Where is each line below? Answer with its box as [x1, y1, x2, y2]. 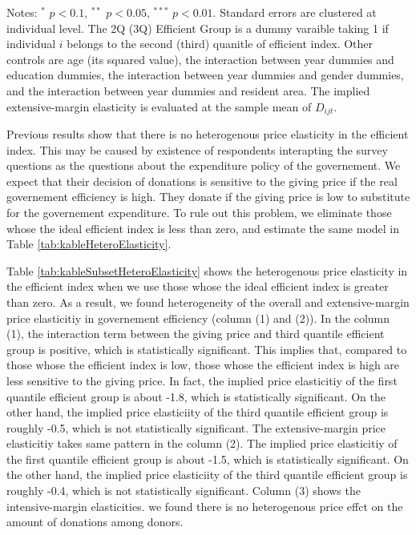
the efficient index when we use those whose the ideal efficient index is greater [6, 278, 389, 295]
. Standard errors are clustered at [212, 4, 377, 20]
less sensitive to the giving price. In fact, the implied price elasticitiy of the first [6, 372, 398, 388]
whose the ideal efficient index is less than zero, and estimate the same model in [6, 219, 400, 236]
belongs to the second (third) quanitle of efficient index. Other [67, 35, 374, 52]
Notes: [6, 4, 38, 20]
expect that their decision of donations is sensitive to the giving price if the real [6, 172, 398, 189]
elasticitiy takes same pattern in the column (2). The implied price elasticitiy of [6, 435, 398, 452]
